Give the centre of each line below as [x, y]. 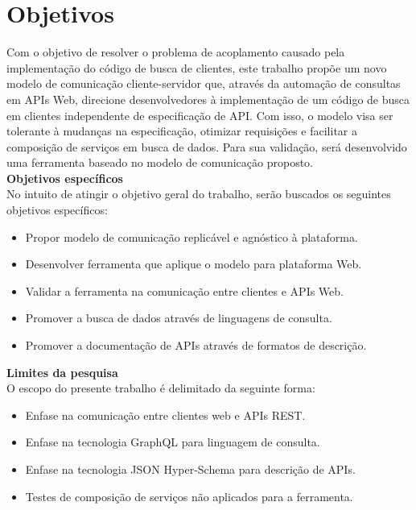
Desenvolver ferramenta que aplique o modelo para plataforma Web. [194, 264]
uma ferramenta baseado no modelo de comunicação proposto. [160, 162]
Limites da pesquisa [62, 372]
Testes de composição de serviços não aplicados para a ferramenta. [189, 496]
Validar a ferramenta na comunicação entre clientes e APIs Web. [184, 290]
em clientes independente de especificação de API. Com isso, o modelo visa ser [200, 115]
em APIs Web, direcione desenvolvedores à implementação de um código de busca [208, 99]
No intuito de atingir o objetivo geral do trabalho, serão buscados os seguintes [199, 194]
